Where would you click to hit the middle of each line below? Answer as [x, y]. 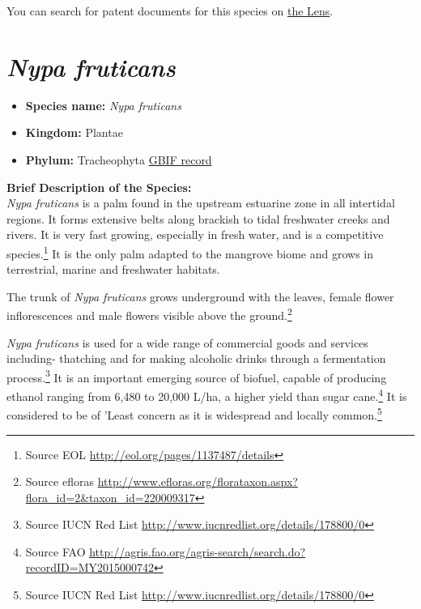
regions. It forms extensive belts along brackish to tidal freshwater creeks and [198, 218]
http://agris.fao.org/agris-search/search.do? [198, 551]
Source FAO [55, 551]
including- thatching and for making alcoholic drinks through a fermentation [196, 358]
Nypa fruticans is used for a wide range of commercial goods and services [187, 342]
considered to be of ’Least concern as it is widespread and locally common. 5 [194, 413]
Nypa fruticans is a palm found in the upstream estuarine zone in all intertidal [201, 203]
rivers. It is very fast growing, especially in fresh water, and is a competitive [195, 234]
